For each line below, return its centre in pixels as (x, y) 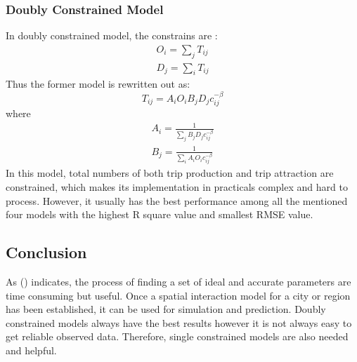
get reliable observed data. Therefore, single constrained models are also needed (177, 336)
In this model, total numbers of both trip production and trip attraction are (170, 173)
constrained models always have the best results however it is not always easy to (179, 322)
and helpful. (31, 350)
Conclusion (46, 252)
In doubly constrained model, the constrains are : (112, 35)
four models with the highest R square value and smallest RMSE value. (160, 214)
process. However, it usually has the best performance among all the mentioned (177, 200)
